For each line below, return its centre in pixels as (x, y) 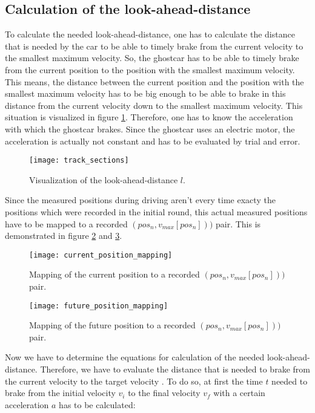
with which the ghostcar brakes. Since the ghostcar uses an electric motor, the (150, 128)
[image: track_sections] (79, 161)
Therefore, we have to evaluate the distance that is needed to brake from (175, 369)
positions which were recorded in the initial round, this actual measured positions (156, 211)
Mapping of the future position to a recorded (112, 325)
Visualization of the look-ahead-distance (104, 179)
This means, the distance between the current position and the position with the (154, 81)
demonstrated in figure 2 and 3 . (64, 236)
